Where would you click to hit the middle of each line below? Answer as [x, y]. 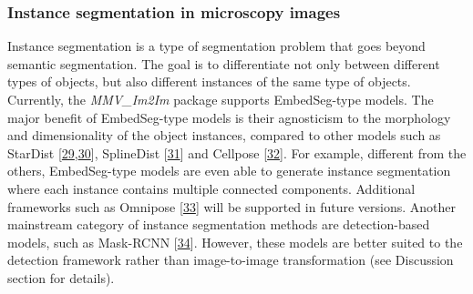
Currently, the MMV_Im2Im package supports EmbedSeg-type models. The [221, 99]
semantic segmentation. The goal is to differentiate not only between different [224, 63]
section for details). [61, 277]
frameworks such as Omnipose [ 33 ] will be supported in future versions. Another [231, 206]
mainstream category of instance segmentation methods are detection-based [219, 224]
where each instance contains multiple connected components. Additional [211, 188]
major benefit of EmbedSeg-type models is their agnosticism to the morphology [229, 117]
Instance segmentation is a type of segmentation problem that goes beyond [216, 46]
